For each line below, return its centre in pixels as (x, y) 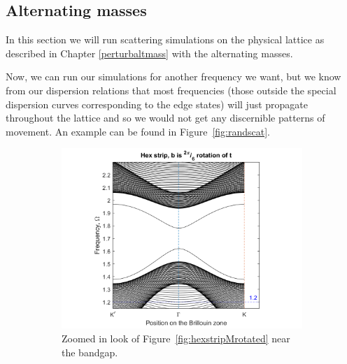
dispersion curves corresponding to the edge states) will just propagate (157, 104)
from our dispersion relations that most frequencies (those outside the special (171, 90)
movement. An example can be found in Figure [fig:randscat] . (138, 131)
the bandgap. (90, 352)
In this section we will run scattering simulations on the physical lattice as (165, 39)
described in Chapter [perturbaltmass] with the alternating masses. (149, 53)
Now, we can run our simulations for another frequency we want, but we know (173, 77)
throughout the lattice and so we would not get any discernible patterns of (165, 118)
